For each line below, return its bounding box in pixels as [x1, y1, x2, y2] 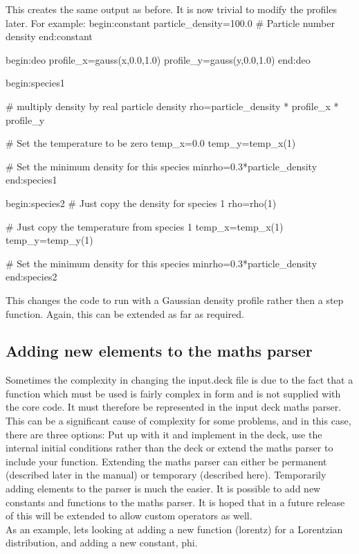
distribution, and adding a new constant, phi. [6, 535, 198, 550]
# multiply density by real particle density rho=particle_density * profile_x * [6, 98, 339, 113]
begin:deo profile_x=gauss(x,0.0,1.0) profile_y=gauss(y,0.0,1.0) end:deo [6, 52, 311, 66]
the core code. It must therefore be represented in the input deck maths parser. [6, 400, 342, 414]
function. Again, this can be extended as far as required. [6, 306, 244, 321]
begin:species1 [6, 75, 65, 90]
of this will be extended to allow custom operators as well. [6, 508, 252, 523]
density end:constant [6, 29, 93, 44]
